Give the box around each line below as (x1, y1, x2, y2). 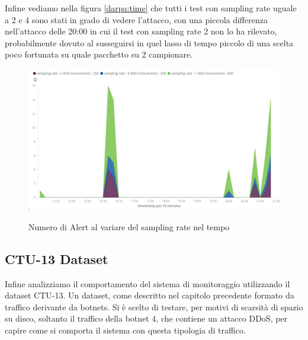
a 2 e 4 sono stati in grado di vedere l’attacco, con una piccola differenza (5, 13, 268, 26)
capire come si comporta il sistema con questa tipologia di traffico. (5, 323, 246, 336)
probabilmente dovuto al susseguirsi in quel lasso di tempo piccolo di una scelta (5, 36, 294, 49)
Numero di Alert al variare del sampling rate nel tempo (28, 220, 230, 233)
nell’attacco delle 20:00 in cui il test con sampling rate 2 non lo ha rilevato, (5, 25, 277, 37)
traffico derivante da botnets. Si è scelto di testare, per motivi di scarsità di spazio (5, 300, 303, 313)
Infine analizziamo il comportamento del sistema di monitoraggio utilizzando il (5, 277, 290, 290)
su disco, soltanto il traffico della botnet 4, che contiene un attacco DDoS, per (5, 312, 288, 325)
